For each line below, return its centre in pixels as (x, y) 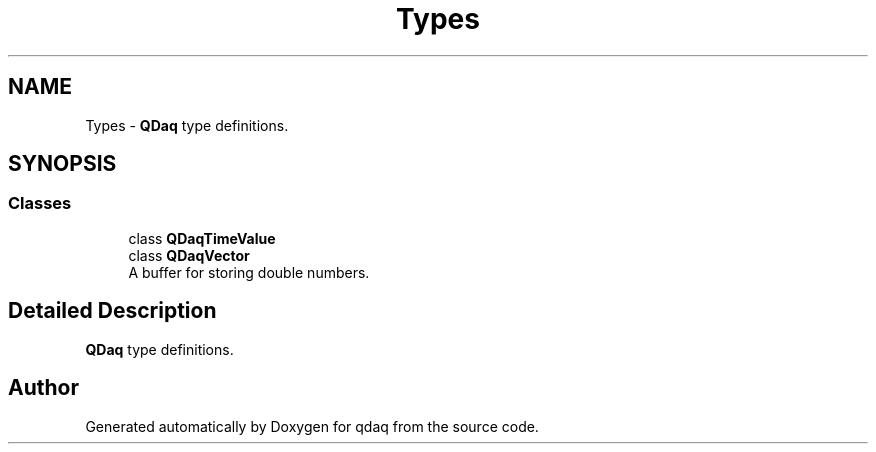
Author (43, 388)
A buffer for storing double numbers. (249, 272)
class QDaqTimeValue (202, 238)
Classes (40, 203)
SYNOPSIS (62, 164)
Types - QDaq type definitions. (187, 125)
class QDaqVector (189, 255)
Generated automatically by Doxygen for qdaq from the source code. (312, 426)
